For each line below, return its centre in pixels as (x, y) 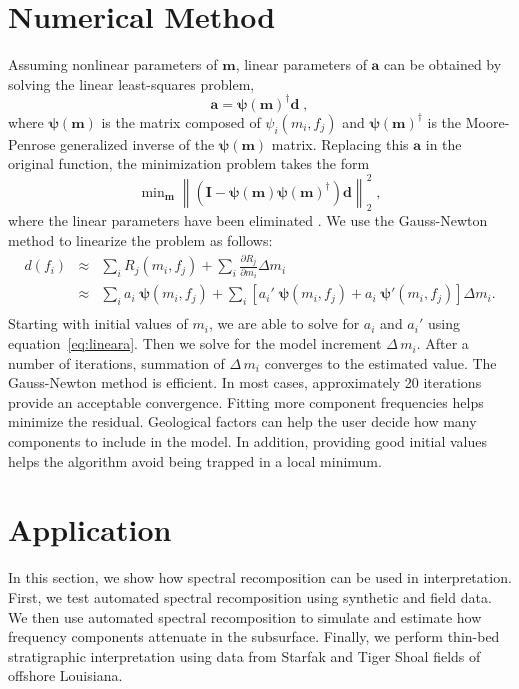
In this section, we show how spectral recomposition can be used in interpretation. (260, 577)
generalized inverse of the (137, 143)
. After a (442, 343)
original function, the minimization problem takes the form (189, 163)
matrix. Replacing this (340, 143)
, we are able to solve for (284, 323)
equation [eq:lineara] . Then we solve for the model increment (195, 343)
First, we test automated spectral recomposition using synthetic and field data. (250, 596)
